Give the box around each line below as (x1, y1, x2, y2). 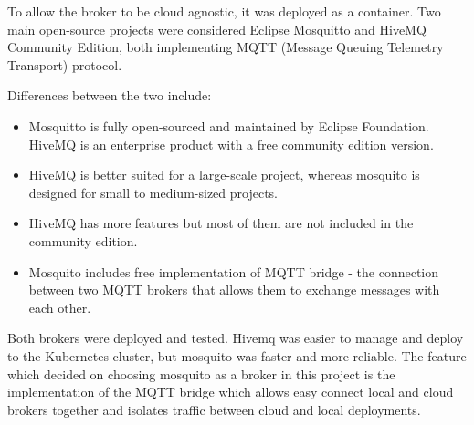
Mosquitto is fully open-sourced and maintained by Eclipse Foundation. (28, 116, 429, 135)
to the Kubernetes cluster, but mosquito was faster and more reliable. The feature (7, 346, 467, 365)
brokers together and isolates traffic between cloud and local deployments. (7, 399, 421, 419)
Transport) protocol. (7, 55, 122, 74)
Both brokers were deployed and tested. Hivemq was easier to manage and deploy (7, 328, 464, 347)
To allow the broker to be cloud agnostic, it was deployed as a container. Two (7, 2, 441, 20)
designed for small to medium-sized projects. (28, 182, 278, 202)
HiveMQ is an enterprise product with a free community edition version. (28, 134, 434, 153)
